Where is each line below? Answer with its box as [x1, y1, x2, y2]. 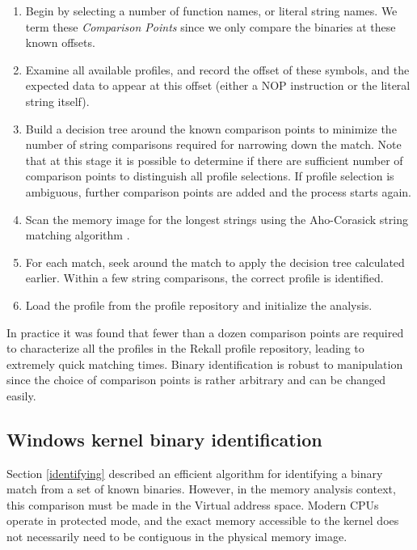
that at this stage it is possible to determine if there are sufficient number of [25, 151, 403, 168]
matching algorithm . [25, 226, 130, 243]
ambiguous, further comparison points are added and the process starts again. [25, 183, 411, 200]
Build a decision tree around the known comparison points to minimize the [25, 120, 397, 137]
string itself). [25, 92, 90, 109]
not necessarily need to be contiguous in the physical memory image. [6, 528, 347, 545]
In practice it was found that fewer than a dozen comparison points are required [6, 324, 404, 341]
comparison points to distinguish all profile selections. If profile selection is [25, 167, 394, 184]
